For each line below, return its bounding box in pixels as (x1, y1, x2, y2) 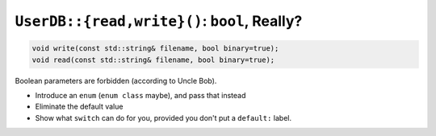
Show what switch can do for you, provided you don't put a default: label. (35, 113, 292, 122)
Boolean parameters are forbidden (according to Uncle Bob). (15, 76, 217, 85)
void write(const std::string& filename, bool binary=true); (31, 44, 279, 53)
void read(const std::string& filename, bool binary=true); (31, 55, 275, 64)
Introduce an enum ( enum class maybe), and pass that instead (35, 90, 246, 100)
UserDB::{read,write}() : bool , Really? (15, 12, 303, 30)
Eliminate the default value (35, 101, 124, 112)
